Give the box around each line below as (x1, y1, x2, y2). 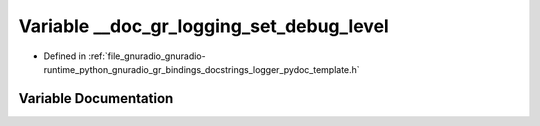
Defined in (43, 50, 87, 62)
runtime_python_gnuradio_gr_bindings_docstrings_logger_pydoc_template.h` (43, 63, 360, 75)
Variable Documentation (18, 90, 174, 107)
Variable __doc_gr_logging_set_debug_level (18, 15, 389, 37)
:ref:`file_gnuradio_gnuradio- (88, 50, 206, 62)
